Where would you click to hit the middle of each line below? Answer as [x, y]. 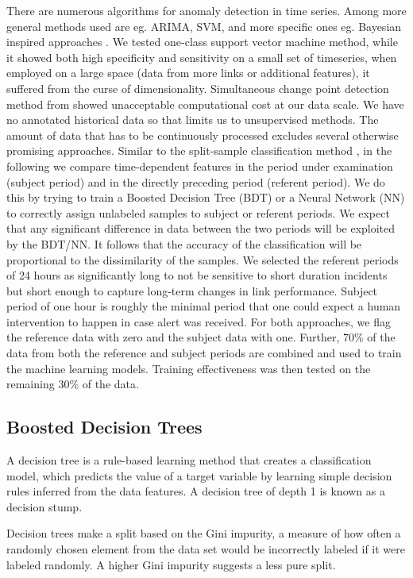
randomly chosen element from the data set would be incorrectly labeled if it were [206, 549]
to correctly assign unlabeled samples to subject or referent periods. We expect [198, 212]
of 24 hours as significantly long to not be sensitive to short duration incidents [197, 275]
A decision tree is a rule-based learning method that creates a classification [189, 460]
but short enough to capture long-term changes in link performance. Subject [192, 290]
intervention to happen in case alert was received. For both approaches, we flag [199, 321]
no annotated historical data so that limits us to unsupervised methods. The [193, 119]
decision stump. [44, 506]
